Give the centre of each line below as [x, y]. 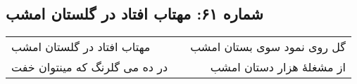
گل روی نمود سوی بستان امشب [268, 47]
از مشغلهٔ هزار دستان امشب [278, 67]
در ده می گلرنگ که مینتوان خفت [90, 67]
